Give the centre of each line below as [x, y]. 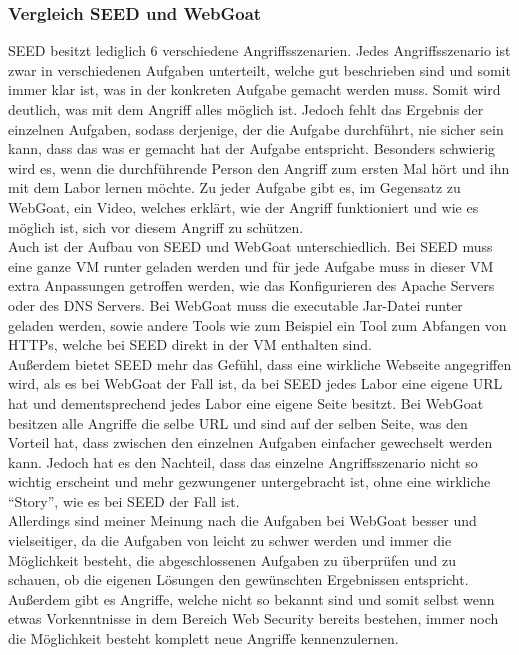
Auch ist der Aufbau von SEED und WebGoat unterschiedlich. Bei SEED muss [250, 246]
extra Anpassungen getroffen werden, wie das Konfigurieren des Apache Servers [251, 285]
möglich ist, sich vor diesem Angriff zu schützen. [156, 226]
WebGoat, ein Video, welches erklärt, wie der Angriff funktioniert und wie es [243, 206]
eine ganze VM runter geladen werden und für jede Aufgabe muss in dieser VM [251, 265]
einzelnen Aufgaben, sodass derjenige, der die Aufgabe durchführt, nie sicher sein [256, 128]
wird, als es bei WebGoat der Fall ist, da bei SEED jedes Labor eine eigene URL [255, 383]
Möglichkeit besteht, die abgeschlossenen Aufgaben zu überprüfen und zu [232, 559]
